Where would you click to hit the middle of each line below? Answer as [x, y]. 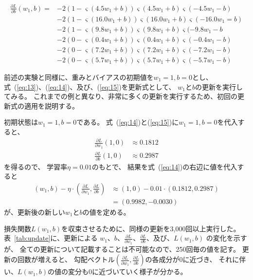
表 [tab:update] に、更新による [51, 238]
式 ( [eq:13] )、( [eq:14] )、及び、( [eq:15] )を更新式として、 [90, 86]
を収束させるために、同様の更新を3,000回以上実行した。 [151, 228]
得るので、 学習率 [39, 166]
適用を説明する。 [51, 105]
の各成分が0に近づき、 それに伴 [196, 259]
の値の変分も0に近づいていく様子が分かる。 [117, 271]
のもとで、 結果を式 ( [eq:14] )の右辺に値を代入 [164, 166]
